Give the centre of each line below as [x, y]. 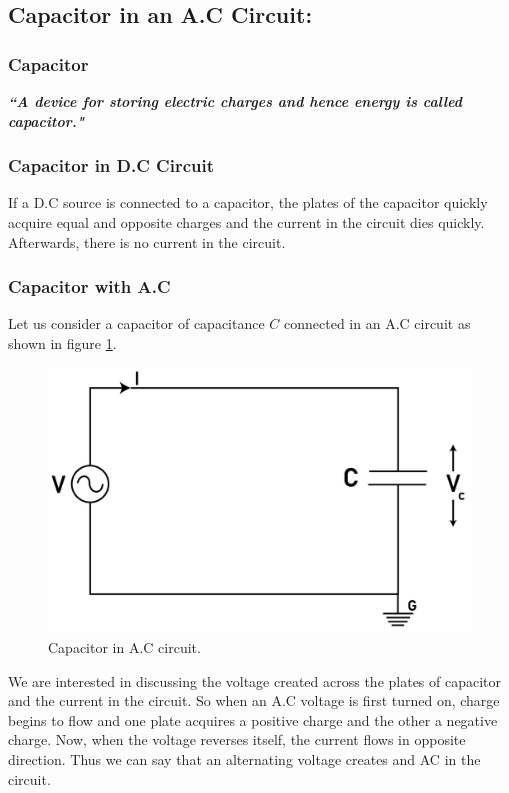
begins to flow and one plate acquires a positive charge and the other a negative [253, 719]
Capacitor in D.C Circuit [111, 165]
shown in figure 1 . [62, 343]
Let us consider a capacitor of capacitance [136, 323]
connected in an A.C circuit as [377, 323]
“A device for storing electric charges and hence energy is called [235, 101]
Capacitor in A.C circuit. [124, 647]
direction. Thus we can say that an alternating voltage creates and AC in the [244, 758]
